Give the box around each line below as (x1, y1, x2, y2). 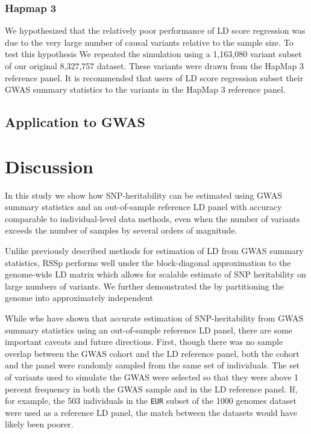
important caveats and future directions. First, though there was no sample (5, 335, 283, 348)
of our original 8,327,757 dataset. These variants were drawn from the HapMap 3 (5, 60, 304, 72)
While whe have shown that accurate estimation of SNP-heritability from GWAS (5, 312, 304, 324)
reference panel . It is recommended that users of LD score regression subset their (5, 71, 304, 84)
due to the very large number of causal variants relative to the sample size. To (5, 36, 294, 48)
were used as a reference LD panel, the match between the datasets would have (5, 406, 297, 418)
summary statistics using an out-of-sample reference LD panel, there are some (5, 323, 293, 336)
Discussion (5, 153, 93, 178)
